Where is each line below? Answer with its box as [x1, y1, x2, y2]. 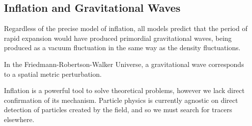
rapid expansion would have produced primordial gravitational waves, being [4, 32, 232, 43]
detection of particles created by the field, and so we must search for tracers [4, 104, 232, 115]
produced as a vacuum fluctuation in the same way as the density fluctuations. [4, 42, 241, 53]
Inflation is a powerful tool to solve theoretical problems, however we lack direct [4, 85, 245, 95]
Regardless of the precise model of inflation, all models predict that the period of [4, 23, 248, 33]
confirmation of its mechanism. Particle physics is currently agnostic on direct [4, 94, 238, 105]
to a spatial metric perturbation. [4, 68, 102, 79]
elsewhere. [4, 114, 34, 124]
